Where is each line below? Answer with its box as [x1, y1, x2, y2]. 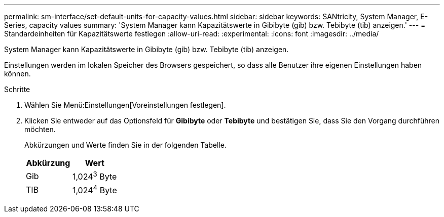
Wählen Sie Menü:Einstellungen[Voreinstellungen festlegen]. [24, 101, 226, 109]
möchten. [24, 125, 56, 134]
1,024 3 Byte [72, 170, 117, 182]
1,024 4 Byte [72, 184, 117, 196]
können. [4, 69, 31, 78]
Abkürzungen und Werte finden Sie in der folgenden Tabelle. [24, 141, 227, 149]
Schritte [4, 85, 30, 94]
